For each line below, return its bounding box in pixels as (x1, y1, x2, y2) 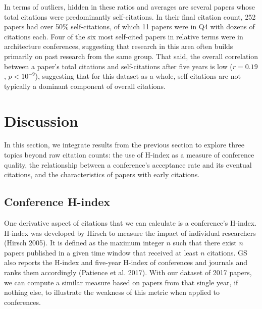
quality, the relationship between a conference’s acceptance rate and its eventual (4, 159, 252, 170)
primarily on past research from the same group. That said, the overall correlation (4, 50, 258, 61)
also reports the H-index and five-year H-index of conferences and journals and (4, 257, 247, 268)
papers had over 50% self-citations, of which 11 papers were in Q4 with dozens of (4, 21, 255, 32)
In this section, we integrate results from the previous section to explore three (4, 139, 244, 150)
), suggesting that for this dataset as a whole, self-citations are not (35, 71, 241, 81)
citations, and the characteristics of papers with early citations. (4, 169, 200, 180)
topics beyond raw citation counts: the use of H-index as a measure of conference (4, 149, 254, 160)
